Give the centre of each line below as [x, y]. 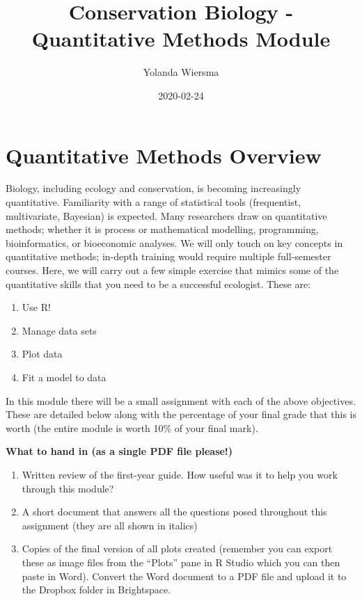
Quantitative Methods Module [181, 39]
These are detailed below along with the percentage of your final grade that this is [181, 414]
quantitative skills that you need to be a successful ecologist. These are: [158, 283]
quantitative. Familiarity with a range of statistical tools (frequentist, [154, 202]
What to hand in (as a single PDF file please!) [119, 451]
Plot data [42, 354]
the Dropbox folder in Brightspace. [96, 590]
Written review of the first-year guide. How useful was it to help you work [180, 474]
